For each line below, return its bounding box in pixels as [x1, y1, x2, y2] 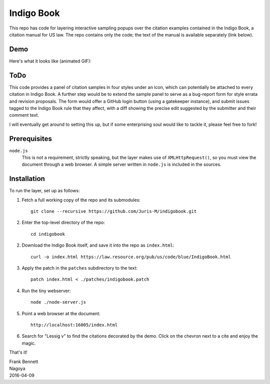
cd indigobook [30, 231, 65, 237]
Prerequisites [9, 134, 52, 143]
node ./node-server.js [30, 300, 86, 305]
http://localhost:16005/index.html [30, 322, 118, 328]
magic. [21, 340, 36, 346]
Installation [9, 175, 45, 183]
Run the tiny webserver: [21, 288, 71, 294]
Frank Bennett [9, 359, 38, 365]
